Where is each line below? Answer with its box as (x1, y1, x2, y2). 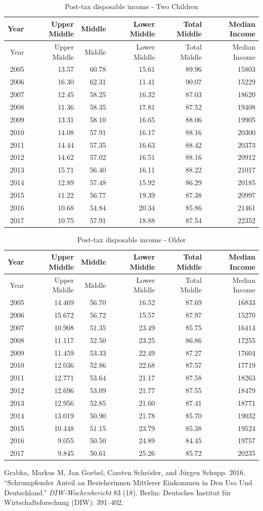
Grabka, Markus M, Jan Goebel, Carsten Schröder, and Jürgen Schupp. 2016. (4, 467, 246, 478)
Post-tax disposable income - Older (77, 234, 186, 244)
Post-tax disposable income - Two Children (65, 1, 198, 11)
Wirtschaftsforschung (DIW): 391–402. (4, 497, 123, 507)
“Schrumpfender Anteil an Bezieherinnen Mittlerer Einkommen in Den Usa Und (4, 477, 252, 487)
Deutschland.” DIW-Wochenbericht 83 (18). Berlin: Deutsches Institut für (4, 487, 231, 497)
